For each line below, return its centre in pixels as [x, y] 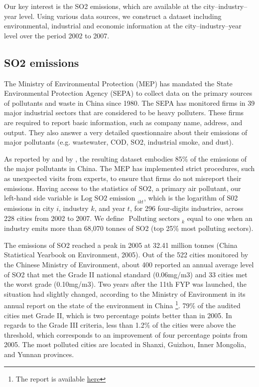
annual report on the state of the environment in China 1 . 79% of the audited [122, 305]
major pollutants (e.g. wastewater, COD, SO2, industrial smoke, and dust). [119, 142]
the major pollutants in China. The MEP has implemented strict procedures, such [129, 168]
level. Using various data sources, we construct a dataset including [120, 16]
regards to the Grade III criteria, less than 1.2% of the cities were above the [120, 325]
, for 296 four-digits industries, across [187, 208]
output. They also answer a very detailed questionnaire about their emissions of [126, 132]
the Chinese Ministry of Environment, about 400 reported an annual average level [129, 265]
